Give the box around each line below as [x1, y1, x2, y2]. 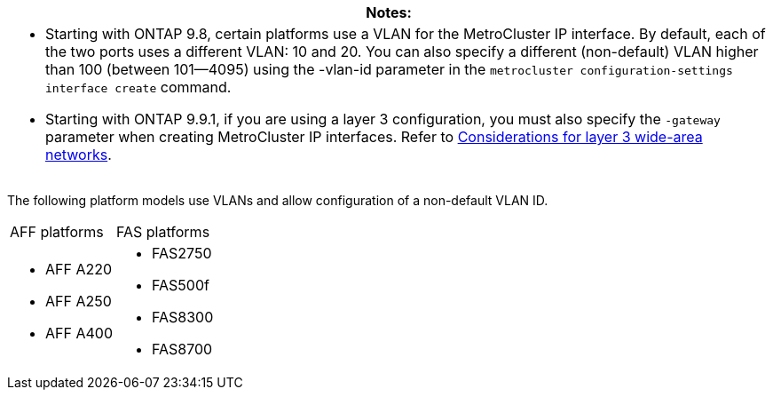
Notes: [366, 4, 412, 21]
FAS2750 [152, 244, 212, 262]
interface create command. [45, 78, 232, 96]
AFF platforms [10, 223, 104, 241]
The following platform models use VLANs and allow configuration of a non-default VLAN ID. [7, 193, 548, 208]
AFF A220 [45, 260, 113, 278]
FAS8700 [152, 340, 213, 358]
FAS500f [152, 276, 209, 294]
